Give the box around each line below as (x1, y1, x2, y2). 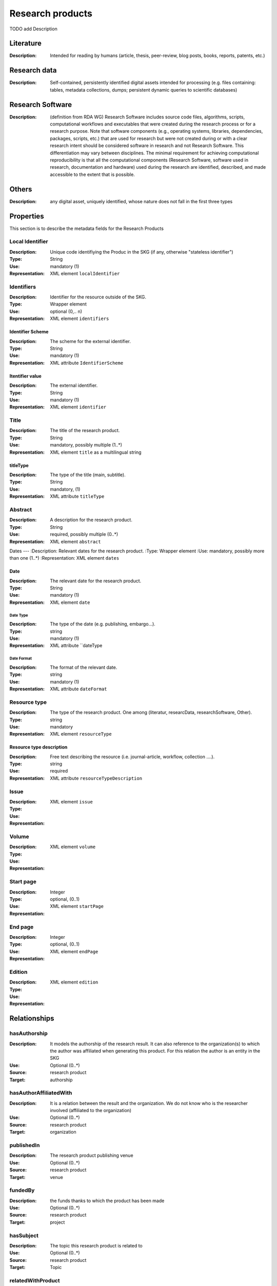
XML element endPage (50, 948, 98, 954)
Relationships (9, 1014, 54, 1023)
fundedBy (9, 1187, 35, 1194)
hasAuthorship (9, 1030, 48, 1037)
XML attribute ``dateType (50, 642, 103, 649)
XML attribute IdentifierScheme (50, 360, 124, 366)
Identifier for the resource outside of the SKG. (50, 294, 146, 300)
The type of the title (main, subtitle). (50, 472, 126, 478)
